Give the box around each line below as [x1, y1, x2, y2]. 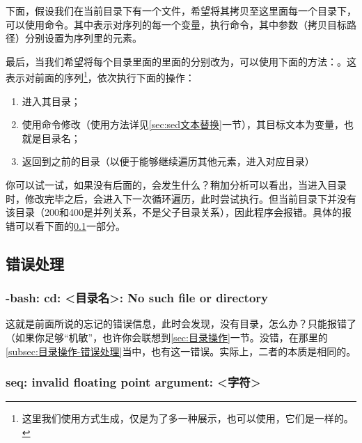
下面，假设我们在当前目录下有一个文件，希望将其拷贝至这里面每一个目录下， [6, 3, 356, 17]
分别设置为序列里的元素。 [24, 31, 142, 45]
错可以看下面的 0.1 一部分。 [6, 218, 125, 233]
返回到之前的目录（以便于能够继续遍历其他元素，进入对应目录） [22, 154, 315, 169]
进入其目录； [22, 93, 81, 108]
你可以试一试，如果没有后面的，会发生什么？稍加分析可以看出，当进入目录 [6, 178, 347, 192]
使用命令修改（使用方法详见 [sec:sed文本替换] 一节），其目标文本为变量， [22, 117, 344, 132]
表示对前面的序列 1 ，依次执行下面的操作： [6, 68, 195, 85]
